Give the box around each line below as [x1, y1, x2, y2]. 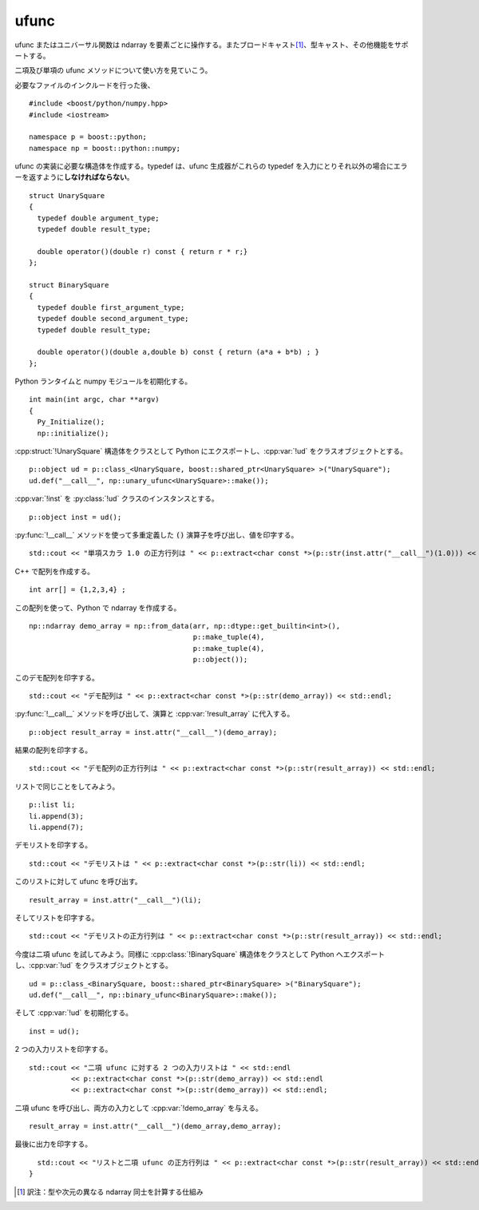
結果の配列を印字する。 [14, 745, 92, 755]
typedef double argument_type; [37, 213, 160, 223]
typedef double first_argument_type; [37, 303, 185, 311]
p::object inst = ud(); [29, 512, 122, 522]
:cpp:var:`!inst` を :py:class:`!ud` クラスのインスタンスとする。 [14, 494, 219, 503]
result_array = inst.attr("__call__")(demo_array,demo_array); [29, 1122, 282, 1131]
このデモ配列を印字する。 [14, 672, 99, 682]
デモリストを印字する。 [14, 840, 92, 850]
